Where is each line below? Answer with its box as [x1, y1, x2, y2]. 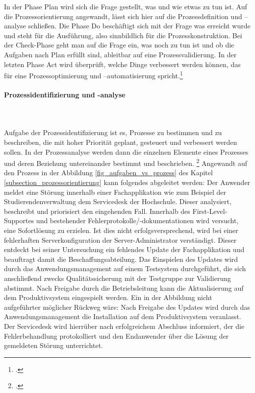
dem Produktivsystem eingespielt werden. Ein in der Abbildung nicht [4, 292, 212, 302]
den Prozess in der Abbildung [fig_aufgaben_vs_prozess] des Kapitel [4, 167, 213, 178]
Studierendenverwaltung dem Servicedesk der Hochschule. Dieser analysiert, [4, 196, 231, 207]
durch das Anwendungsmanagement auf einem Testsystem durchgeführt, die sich [4, 263, 246, 274]
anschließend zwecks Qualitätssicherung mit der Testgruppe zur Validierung [4, 273, 231, 283]
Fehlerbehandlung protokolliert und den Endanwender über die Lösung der [4, 330, 229, 341]
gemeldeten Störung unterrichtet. [4, 340, 103, 350]
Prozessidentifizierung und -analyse [4, 90, 126, 99]
